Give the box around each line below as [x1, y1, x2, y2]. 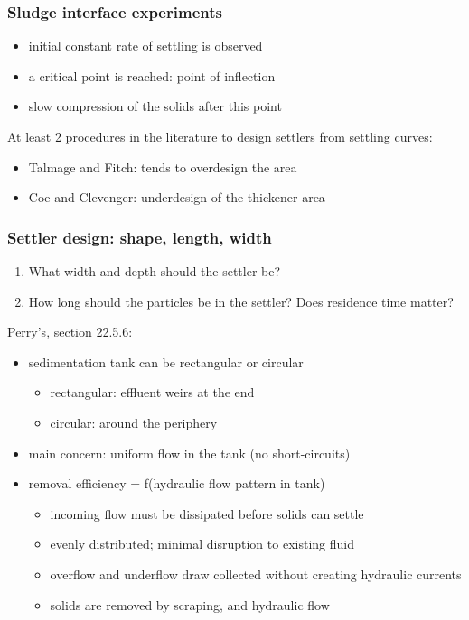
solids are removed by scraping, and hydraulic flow [50, 595, 330, 614]
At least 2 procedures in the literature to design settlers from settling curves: [7, 127, 433, 145]
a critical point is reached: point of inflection [28, 66, 276, 85]
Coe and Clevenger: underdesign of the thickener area [28, 188, 325, 207]
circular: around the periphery [50, 412, 218, 431]
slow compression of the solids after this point [28, 97, 282, 116]
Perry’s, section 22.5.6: [7, 322, 133, 341]
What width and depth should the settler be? [28, 262, 281, 280]
